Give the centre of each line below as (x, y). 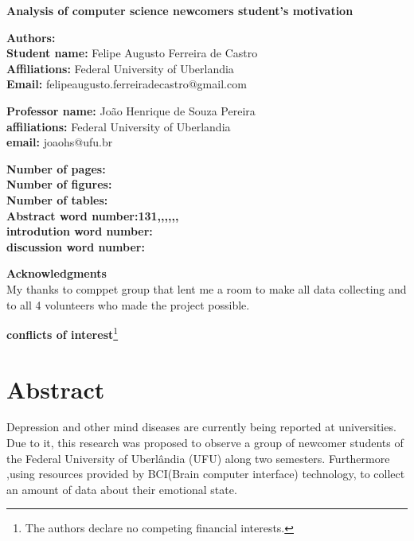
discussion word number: (76, 246)
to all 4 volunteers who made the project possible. (128, 304)
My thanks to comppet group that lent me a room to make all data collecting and (207, 288)
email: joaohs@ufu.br (60, 142)
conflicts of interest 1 (62, 333)
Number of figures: (59, 184)
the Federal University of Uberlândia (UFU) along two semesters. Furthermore (198, 458)
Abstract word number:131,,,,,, (93, 215)
